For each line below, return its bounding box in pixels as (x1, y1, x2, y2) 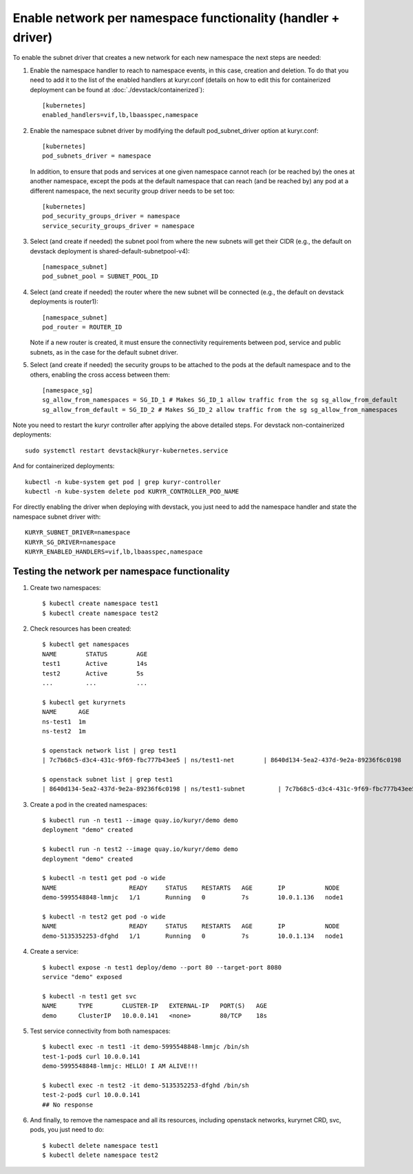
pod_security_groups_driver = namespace (42, 212, 180, 220)
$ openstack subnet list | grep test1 (42, 775, 173, 783)
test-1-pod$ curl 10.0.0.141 (42, 1052, 140, 1060)
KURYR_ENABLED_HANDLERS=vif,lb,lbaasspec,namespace (25, 547, 203, 556)
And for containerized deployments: (12, 462, 115, 470)
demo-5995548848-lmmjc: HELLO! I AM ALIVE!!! (42, 1062, 199, 1070)
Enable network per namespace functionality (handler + (12, 10, 340, 25)
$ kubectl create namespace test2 (42, 609, 158, 617)
